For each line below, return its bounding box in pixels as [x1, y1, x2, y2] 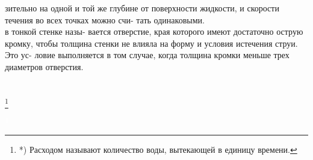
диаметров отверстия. [5, 60, 84, 73]
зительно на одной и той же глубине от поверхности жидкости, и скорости [5, 2, 279, 14]
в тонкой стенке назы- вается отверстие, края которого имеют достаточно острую [5, 25, 303, 38]
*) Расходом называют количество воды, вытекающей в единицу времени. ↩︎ [19, 143, 297, 155]
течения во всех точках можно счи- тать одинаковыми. [5, 13, 205, 26]
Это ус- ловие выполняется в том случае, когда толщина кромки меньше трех [5, 49, 290, 61]
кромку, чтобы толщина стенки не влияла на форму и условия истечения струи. [5, 37, 298, 49]
